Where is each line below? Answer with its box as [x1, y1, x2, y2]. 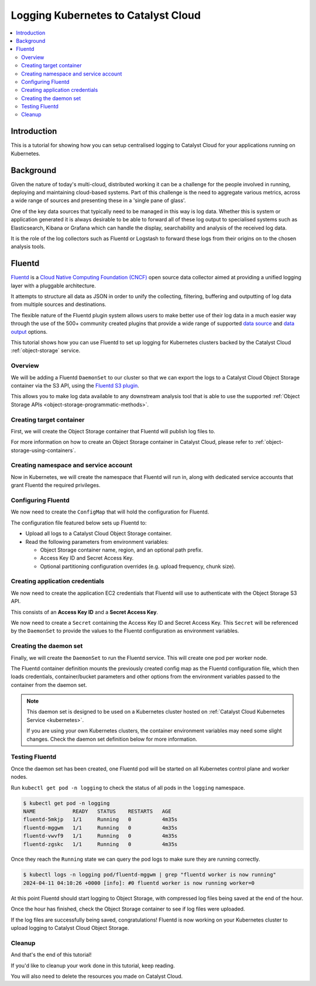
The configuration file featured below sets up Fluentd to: [11, 519, 147, 526]
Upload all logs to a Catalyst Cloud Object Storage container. [25, 530, 172, 537]
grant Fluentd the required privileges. [11, 482, 101, 489]
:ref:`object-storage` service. [11, 347, 81, 354]
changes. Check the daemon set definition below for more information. [26, 735, 197, 742]
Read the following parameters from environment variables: [25, 538, 169, 545]
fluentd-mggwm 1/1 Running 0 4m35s [23, 824, 178, 831]
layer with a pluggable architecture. [11, 282, 97, 289]
